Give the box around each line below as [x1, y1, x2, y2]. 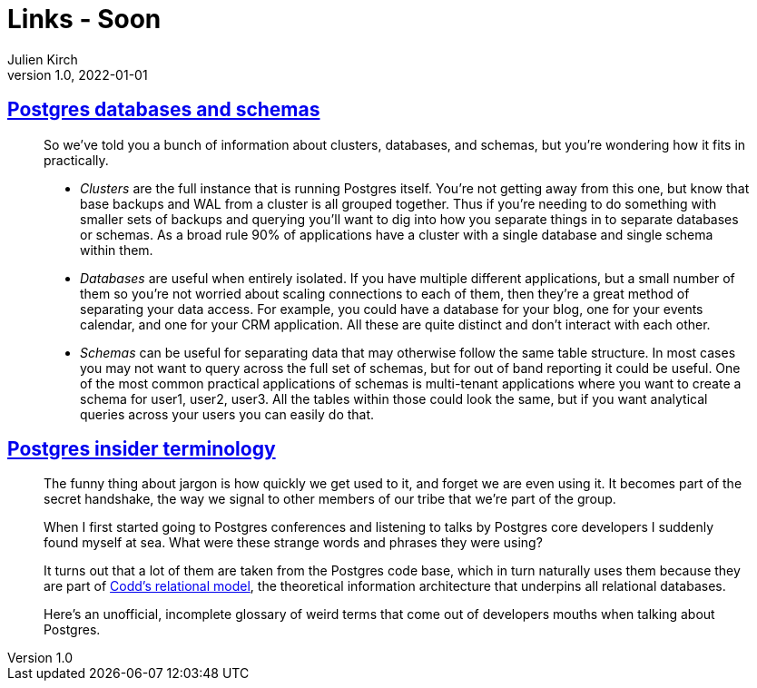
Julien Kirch [7, 51, 78, 67]
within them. [80, 241, 153, 258]
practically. [44, 152, 109, 168]
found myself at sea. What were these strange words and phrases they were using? [44, 535, 543, 551]
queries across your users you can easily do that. [80, 406, 375, 422]
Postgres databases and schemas [7, 98, 320, 122]
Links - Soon [7, 4, 162, 34]
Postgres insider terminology [7, 437, 276, 461]
